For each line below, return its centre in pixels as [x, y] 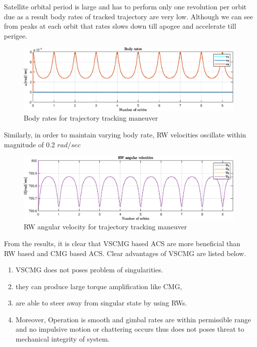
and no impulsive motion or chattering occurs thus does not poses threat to [130, 329]
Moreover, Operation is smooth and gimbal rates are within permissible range [133, 319]
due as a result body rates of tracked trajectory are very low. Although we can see [128, 16]
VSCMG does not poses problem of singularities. [89, 270]
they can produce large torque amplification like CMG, [99, 286]
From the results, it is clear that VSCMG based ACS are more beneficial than [122, 243]
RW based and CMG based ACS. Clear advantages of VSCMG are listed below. [125, 253]
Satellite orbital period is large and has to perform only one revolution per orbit [125, 6]
